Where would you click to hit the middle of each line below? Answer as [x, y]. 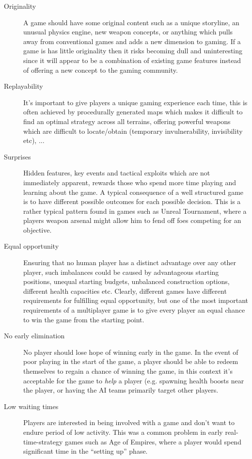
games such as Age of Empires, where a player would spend [153, 441]
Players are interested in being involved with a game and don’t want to [129, 422]
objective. [38, 229]
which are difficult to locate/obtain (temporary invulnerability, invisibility [133, 131]
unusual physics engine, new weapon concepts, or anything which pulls [128, 32]
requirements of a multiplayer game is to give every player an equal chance [134, 310]
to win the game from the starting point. [84, 319]
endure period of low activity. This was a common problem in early [123, 432]
